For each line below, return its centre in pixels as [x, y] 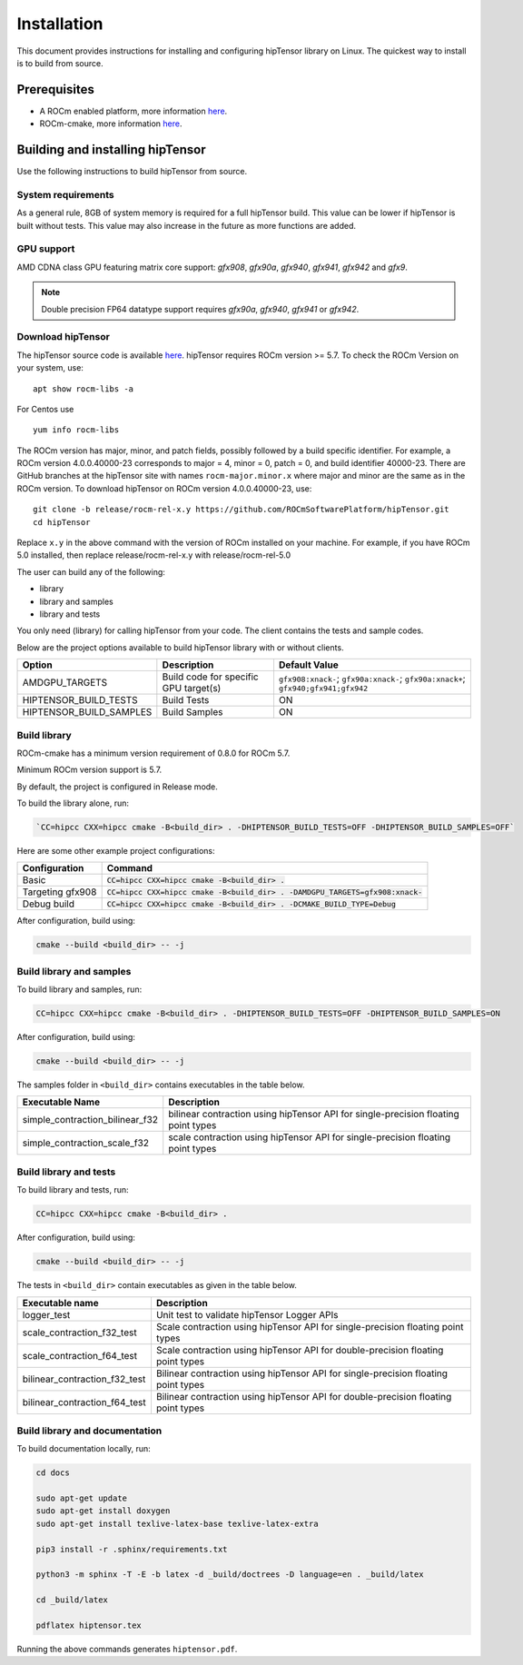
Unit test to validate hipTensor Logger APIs [247, 1314]
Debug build [48, 904]
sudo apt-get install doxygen [103, 1511]
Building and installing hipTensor [111, 150]
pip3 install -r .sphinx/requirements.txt [132, 1549]
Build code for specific [210, 677]
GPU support [46, 249]
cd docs [53, 1473]
